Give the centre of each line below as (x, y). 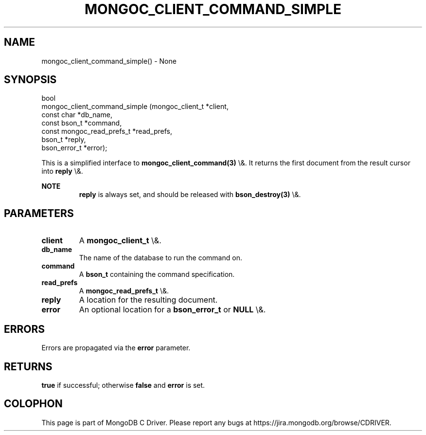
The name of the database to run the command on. (160, 258)
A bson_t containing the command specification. (157, 274)
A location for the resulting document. (148, 300)
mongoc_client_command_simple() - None (109, 61)
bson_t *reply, (64, 140)
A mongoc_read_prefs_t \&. (124, 291)
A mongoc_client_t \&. (120, 241)
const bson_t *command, (82, 123)
